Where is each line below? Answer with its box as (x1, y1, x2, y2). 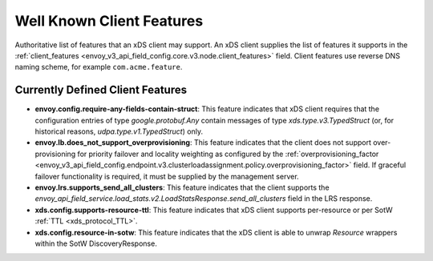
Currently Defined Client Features (14, 83, 188, 97)
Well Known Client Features (14, 12, 204, 30)
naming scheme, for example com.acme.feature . (14, 62, 183, 72)
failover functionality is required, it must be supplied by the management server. (34, 171, 300, 181)
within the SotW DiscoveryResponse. (34, 239, 158, 248)
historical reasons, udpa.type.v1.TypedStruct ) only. (34, 126, 204, 136)
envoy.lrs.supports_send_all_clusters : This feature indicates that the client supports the (34, 183, 330, 192)
